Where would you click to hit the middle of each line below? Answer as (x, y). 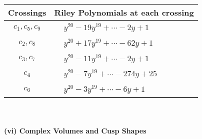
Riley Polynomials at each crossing (124, 12)
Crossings (27, 12)
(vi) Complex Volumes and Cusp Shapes (75, 130)
